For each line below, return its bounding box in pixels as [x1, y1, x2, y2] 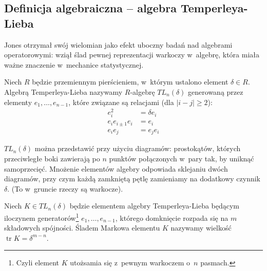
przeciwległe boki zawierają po [4, 153, 100, 163]
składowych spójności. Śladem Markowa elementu [4, 222, 160, 233]
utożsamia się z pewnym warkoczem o [70, 257, 190, 268]
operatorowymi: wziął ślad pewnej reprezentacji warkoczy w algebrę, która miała [4, 49, 260, 60]
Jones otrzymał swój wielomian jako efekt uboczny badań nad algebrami [4, 39, 233, 50]
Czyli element [16, 257, 59, 268]
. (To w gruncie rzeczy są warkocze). [7, 183, 123, 194]
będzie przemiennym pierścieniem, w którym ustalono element [32, 76, 228, 87]
